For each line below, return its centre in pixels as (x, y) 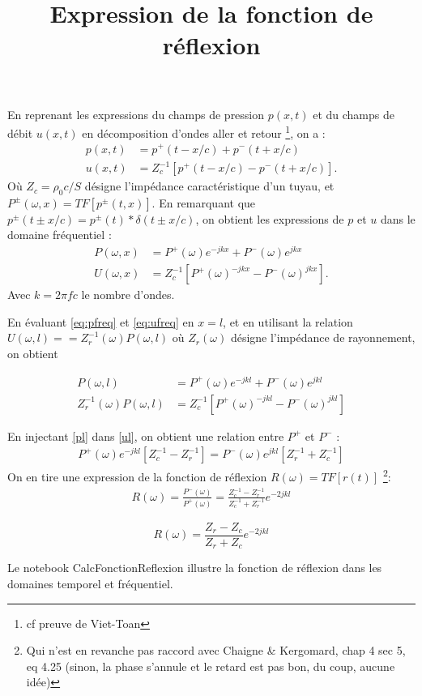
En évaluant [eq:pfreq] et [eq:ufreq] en (101, 321)
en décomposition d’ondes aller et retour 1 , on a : (204, 132)
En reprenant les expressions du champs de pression (136, 114)
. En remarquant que (204, 202)
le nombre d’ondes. (128, 295)
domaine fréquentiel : (60, 235)
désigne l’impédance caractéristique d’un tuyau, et (209, 186)
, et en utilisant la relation (288, 321)
